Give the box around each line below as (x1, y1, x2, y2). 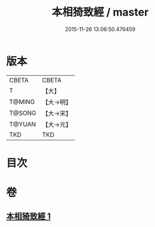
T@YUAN (9, 120, 36, 128)
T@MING (9, 97, 35, 106)
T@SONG (9, 109, 37, 117)
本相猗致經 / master (51, 5, 149, 19)
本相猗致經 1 (6, 211, 51, 222)
